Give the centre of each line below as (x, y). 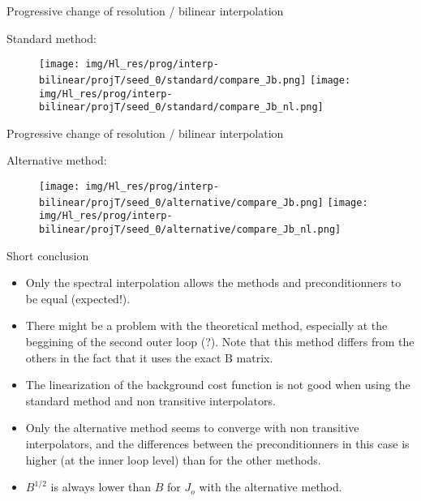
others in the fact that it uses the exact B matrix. (149, 357)
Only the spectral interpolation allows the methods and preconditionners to (213, 283)
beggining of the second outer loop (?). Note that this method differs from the (220, 341)
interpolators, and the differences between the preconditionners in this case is (217, 443)
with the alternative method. (271, 487)
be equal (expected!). (78, 298)
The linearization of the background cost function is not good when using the (218, 385)
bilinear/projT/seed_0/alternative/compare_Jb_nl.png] (190, 229)
